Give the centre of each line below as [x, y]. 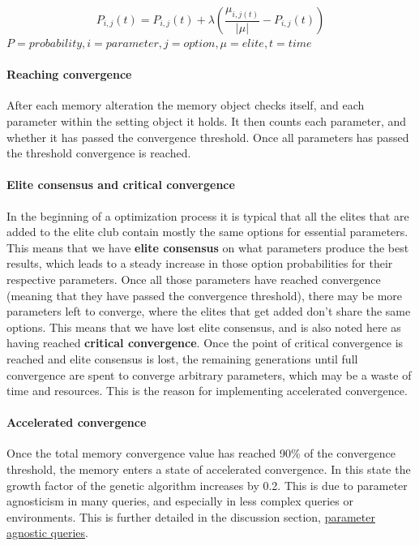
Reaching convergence [69, 74]
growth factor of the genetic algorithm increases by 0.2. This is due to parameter [207, 485]
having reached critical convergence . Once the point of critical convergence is [205, 343]
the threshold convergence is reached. [99, 153]
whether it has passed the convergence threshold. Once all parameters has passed [208, 137]
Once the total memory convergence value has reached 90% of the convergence [201, 453]
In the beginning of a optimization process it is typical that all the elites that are [208, 215]
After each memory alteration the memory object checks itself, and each [186, 105]
